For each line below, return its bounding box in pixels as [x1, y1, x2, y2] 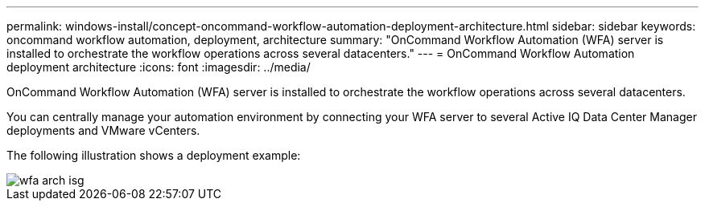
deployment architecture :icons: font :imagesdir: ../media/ [6, 60, 311, 74]
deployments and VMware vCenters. [6, 124, 200, 137]
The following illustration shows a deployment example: [6, 148, 301, 162]
